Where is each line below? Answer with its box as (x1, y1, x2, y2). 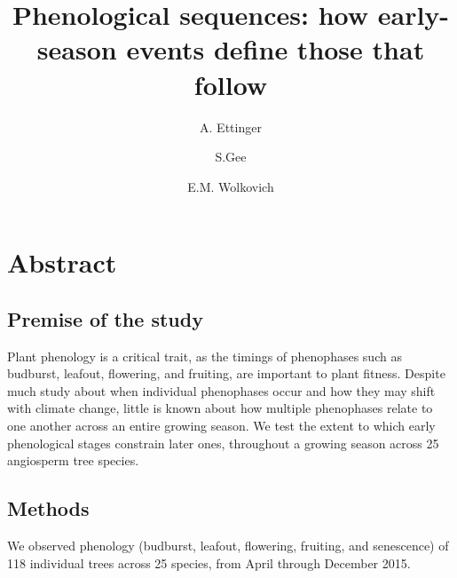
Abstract (7, 244, 117, 281)
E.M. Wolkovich (187, 177, 274, 195)
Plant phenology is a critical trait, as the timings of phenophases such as (7, 346, 402, 365)
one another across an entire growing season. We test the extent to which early (7, 416, 436, 435)
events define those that (126, 31, 425, 67)
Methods (7, 495, 90, 522)
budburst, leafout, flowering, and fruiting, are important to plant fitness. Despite (7, 364, 445, 383)
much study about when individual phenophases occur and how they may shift (7, 381, 436, 400)
